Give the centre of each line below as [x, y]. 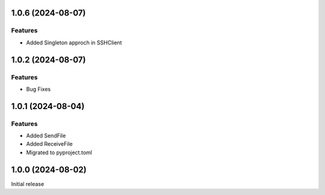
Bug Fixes [39, 89]
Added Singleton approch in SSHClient [74, 43]
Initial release [28, 184]
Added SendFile [46, 136]
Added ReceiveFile [49, 144]
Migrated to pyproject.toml [59, 152]
